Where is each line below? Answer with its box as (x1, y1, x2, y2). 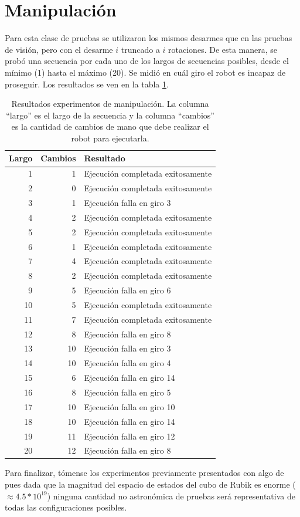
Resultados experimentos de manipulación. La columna (11, 97, 209, 110)
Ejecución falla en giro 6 (84, 284, 171, 296)
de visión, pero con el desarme (5, 43, 113, 55)
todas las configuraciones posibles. (5, 501, 127, 513)
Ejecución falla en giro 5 (84, 386, 171, 398)
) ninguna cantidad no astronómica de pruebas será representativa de (47, 489, 295, 502)
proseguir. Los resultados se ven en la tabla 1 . (5, 77, 169, 90)
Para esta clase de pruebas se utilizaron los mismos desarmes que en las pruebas (5, 32, 292, 44)
